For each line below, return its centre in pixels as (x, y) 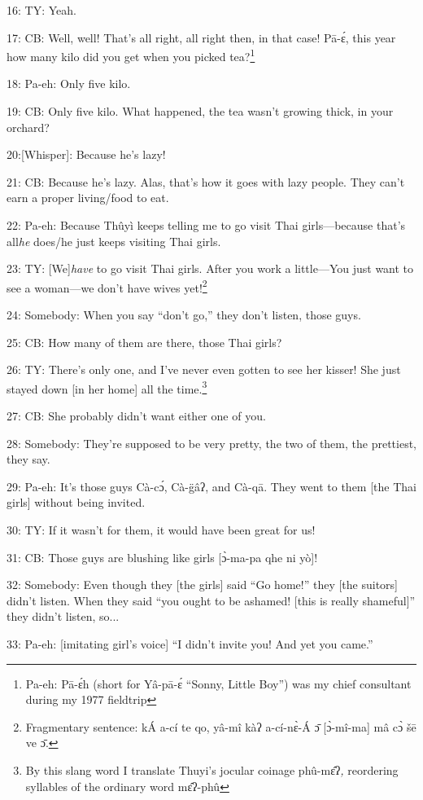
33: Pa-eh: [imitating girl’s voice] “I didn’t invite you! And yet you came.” (190, 644)
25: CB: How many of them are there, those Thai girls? (144, 342)
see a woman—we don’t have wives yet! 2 (107, 286)
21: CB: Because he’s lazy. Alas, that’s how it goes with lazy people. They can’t (206, 181)
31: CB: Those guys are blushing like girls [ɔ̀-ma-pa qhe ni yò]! (162, 557)
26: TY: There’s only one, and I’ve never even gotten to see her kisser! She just (204, 369)
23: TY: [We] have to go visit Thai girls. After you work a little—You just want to (210, 268)
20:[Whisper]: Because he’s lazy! (86, 154)
